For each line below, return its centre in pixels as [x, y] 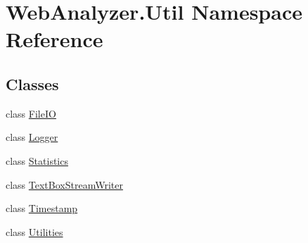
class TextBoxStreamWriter [64, 184]
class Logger [32, 137]
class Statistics [37, 160]
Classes [32, 83]
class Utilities [34, 231]
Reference [54, 39]
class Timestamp [42, 208]
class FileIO [31, 113]
